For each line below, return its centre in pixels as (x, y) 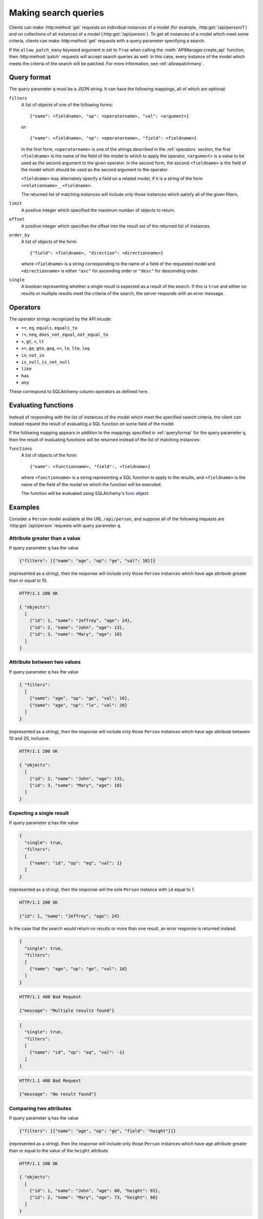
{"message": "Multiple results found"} (67, 1011)
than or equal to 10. (28, 580)
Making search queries (56, 13)
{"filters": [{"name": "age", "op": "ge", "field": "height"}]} (98, 1131)
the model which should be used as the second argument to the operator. (95, 169)
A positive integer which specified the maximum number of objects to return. (98, 210)
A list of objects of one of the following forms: (67, 105)
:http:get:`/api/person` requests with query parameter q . (65, 526)
